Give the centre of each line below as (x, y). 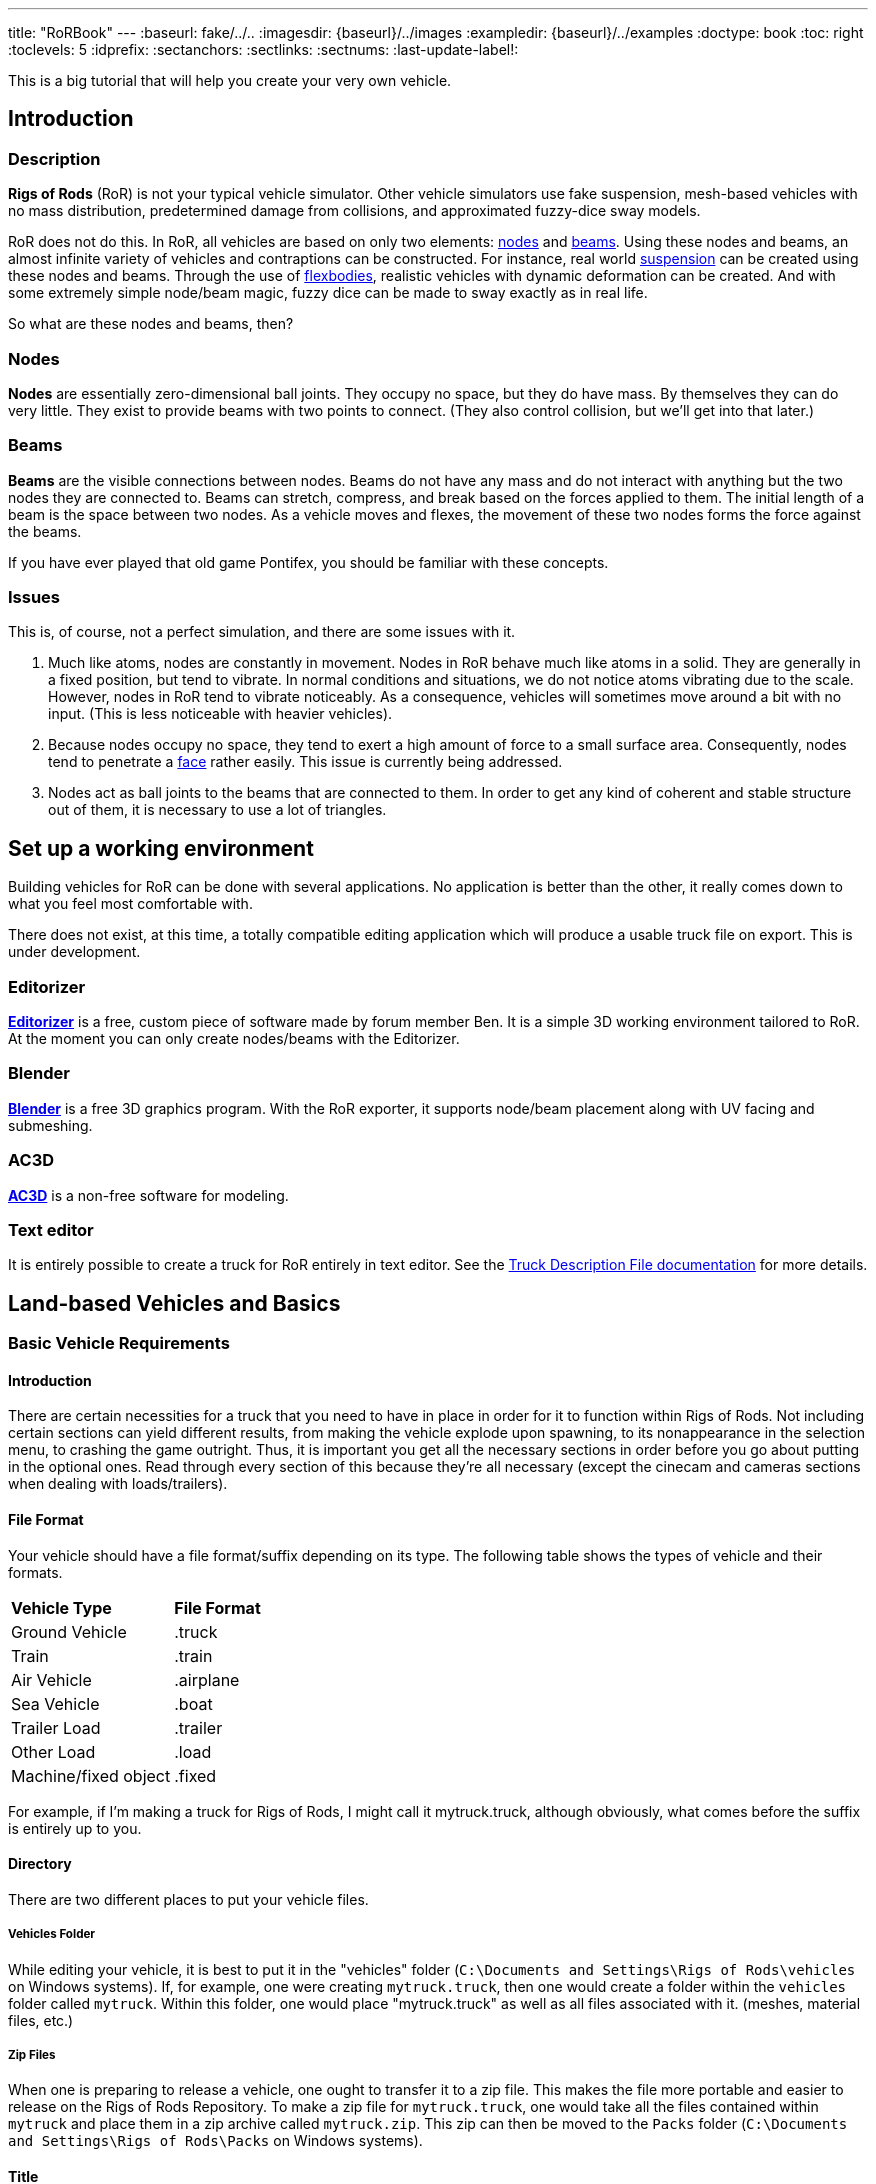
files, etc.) (41, 2020)
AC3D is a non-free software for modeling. (148, 1195)
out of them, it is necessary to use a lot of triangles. (217, 810)
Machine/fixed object (91, 1775)
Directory (40, 1864)
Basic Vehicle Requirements (119, 1343)
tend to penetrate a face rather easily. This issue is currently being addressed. (305, 762)
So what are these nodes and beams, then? (151, 324)
